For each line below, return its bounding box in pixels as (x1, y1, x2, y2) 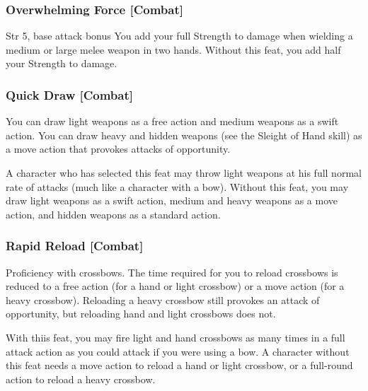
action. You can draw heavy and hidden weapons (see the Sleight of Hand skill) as (6, 127, 362, 142)
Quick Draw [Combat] (6, 86, 134, 103)
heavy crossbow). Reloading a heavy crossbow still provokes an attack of (6, 292, 320, 307)
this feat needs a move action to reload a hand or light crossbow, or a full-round (6, 358, 353, 373)
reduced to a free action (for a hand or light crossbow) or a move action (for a (6, 279, 345, 293)
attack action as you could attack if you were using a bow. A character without (6, 344, 350, 358)
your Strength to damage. (6, 56, 117, 71)
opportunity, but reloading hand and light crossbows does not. (6, 306, 276, 321)
